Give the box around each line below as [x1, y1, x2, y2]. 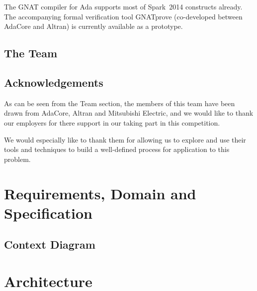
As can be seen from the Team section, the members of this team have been [4, 98, 235, 108]
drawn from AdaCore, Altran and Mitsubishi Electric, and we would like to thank [4, 108, 254, 118]
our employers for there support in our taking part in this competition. [4, 117, 220, 128]
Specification [4, 202, 92, 223]
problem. [4, 153, 31, 164]
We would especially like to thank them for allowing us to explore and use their [4, 134, 246, 145]
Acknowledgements [4, 74, 103, 90]
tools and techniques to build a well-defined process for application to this [4, 144, 230, 154]
